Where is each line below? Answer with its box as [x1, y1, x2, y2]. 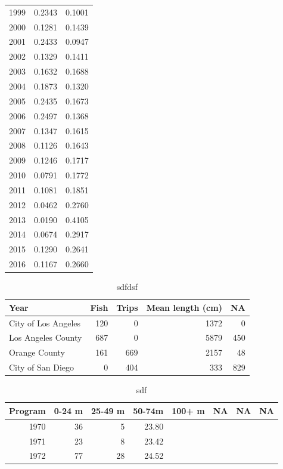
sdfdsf [116, 280, 138, 293]
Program [9, 404, 46, 416]
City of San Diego [9, 361, 74, 374]
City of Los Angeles [9, 316, 81, 329]
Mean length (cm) [146, 301, 222, 313]
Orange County [9, 346, 65, 359]
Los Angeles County [9, 331, 82, 344]
